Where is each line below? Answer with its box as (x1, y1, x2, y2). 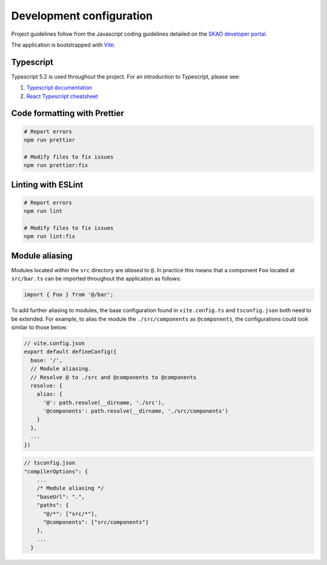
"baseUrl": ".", (36, 493, 85, 500)
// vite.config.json (24, 339, 85, 347)
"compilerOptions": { (24, 468, 88, 475)
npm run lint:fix (24, 233, 76, 240)
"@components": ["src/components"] (43, 518, 149, 526)
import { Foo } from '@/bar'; (24, 291, 114, 298)
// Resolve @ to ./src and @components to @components (30, 374, 197, 380)
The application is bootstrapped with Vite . (11, 41, 116, 48)
